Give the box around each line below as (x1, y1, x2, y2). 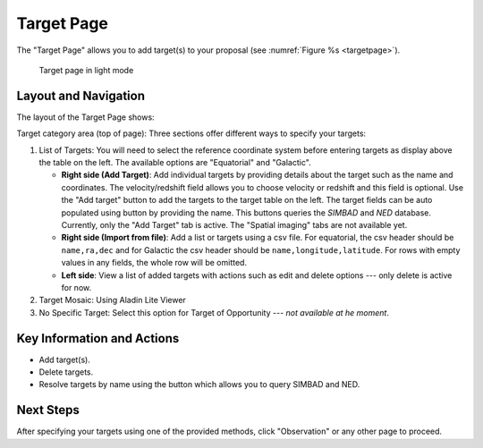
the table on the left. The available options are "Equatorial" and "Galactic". (38, 157, 312, 168)
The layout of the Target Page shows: (16, 112, 156, 123)
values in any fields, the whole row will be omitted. (61, 258, 248, 268)
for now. (61, 282, 92, 292)
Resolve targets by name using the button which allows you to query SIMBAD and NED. (38, 379, 360, 390)
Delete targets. (38, 367, 94, 377)
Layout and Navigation (16, 88, 145, 103)
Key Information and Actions (16, 331, 180, 346)
